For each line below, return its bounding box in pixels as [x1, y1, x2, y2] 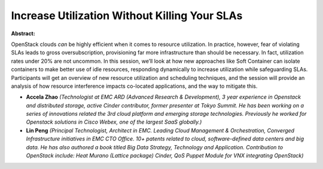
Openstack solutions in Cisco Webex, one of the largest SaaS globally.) [26, 118, 202, 125]
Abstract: [11, 30, 35, 37]
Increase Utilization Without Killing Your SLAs [11, 9, 243, 22]
